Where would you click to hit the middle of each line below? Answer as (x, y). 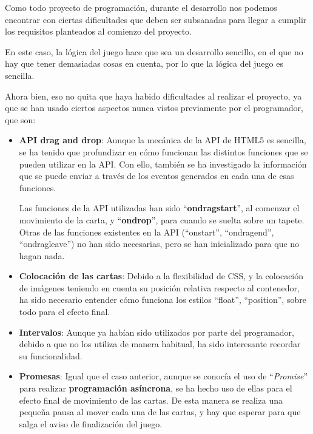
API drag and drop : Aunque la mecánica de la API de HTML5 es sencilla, (163, 140)
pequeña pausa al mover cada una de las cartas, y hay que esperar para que (160, 412)
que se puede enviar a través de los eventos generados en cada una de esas (156, 176)
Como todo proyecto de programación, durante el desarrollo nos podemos (141, 7)
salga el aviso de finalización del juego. (91, 423)
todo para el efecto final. (65, 312)
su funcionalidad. (51, 355)
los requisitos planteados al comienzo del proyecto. (98, 31)
